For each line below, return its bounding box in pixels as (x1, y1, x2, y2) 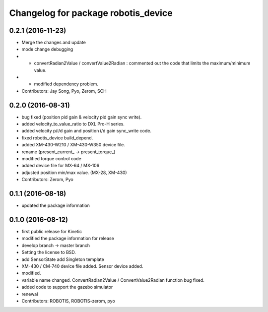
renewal (21, 291, 38, 297)
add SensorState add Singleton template (21, 256, 104, 262)
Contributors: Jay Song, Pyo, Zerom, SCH (21, 88, 107, 94)
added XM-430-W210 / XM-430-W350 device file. (21, 142, 125, 148)
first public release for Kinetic (21, 229, 82, 235)
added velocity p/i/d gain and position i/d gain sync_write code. (21, 128, 151, 134)
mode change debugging (21, 46, 73, 52)
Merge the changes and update (21, 40, 86, 46)
